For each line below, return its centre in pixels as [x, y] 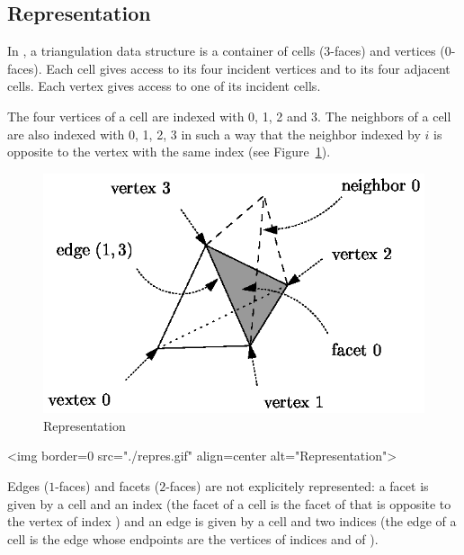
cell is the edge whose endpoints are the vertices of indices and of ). [193, 538]
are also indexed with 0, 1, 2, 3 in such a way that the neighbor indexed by [214, 134]
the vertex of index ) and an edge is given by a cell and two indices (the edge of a [232, 521]
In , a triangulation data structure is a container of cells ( [166, 51]
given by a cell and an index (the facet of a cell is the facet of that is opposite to [229, 503]
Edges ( [28, 486]
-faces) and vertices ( [388, 51]
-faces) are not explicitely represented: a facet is [297, 486]
